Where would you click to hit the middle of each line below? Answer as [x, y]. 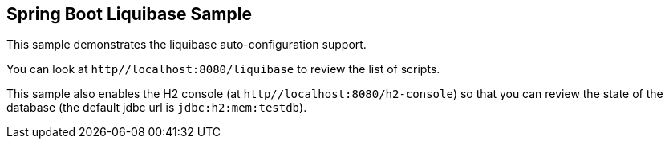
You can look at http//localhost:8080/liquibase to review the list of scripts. [223, 69]
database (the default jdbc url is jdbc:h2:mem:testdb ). [157, 108]
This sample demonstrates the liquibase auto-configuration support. [187, 45]
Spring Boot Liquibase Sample [129, 14]
